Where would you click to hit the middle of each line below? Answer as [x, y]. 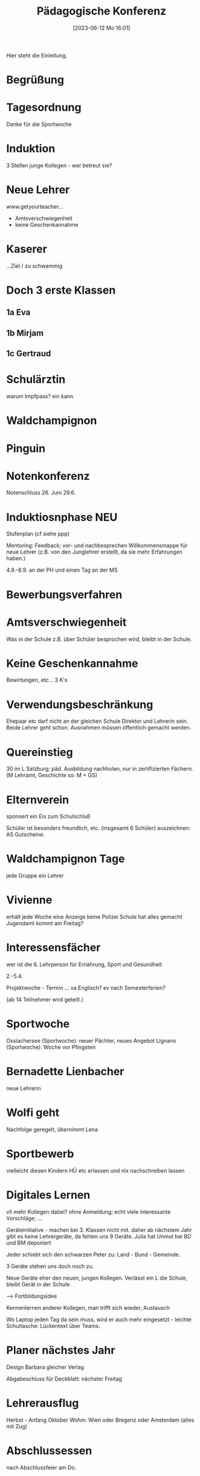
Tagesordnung [44, 108]
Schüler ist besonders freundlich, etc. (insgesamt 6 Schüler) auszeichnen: [98, 828]
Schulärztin [36, 380]
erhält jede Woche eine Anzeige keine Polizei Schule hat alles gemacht [94, 917]
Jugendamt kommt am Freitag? [45, 924]
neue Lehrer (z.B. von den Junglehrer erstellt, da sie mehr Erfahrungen [95, 552]
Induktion [31, 149]
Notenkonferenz [48, 476]
